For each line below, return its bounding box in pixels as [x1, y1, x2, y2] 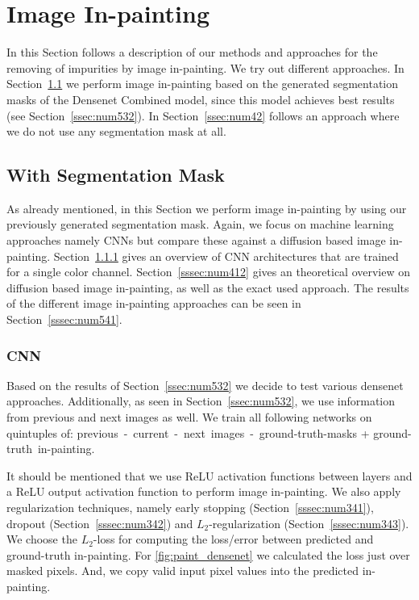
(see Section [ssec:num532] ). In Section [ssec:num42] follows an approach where [6, 107, 400, 124]
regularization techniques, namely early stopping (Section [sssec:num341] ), [6, 499, 374, 516]
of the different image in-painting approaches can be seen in [6, 295, 301, 312]
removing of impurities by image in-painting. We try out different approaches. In [6, 59, 404, 76]
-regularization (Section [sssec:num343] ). [209, 514, 409, 531]
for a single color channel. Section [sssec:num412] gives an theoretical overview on [6, 263, 411, 280]
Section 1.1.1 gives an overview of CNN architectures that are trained [53, 247, 399, 264]
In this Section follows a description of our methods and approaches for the [6, 44, 378, 61]
